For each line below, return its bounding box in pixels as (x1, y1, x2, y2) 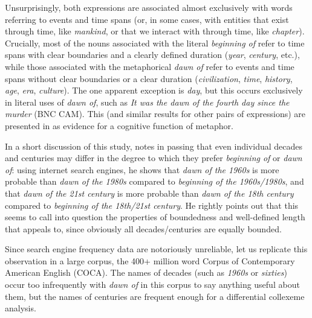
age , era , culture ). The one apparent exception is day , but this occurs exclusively (5, 84, 303, 97)
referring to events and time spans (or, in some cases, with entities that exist (5, 13, 289, 25)
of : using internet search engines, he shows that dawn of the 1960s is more (5, 163, 279, 176)
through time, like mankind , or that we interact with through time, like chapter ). (5, 25, 305, 37)
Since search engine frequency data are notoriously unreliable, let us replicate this (5, 243, 308, 255)
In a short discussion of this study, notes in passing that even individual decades (5, 139, 303, 152)
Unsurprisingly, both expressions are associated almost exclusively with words (5, 1, 293, 13)
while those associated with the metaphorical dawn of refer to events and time (5, 60, 294, 72)
